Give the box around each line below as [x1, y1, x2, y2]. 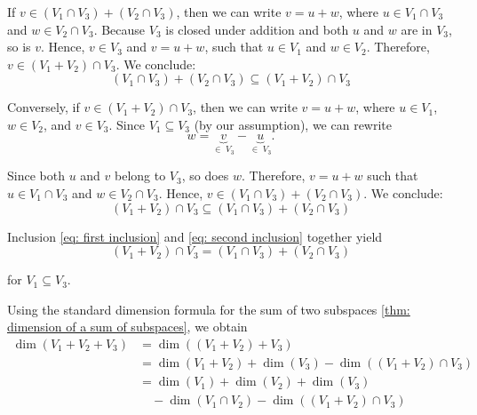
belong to [115, 166, 166, 185]
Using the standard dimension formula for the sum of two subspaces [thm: [7, 299, 410, 318]
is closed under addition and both [165, 20, 349, 38]
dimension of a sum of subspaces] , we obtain [7, 317, 248, 336]
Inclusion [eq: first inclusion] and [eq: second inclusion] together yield [7, 227, 383, 245]
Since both [7, 166, 65, 185]
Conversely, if [7, 98, 80, 116]
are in [401, 20, 433, 38]
